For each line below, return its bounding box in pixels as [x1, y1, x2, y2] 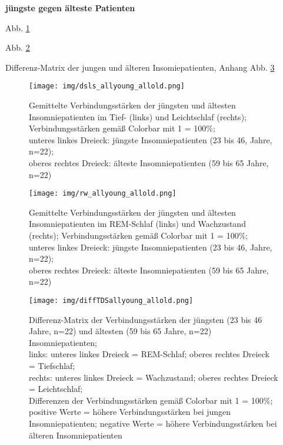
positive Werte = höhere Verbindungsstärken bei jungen [29, 406, 231, 418]
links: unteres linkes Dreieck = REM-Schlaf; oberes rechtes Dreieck [29, 348, 269, 360]
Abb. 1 [5, 21, 30, 34]
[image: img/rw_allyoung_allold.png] [29, 189, 177, 198]
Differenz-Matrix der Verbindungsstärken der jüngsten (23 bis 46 [29, 313, 262, 325]
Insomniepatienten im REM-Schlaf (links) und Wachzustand [29, 217, 246, 230]
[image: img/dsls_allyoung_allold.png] [29, 82, 185, 91]
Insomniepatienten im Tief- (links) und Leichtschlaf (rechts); [29, 110, 247, 123]
